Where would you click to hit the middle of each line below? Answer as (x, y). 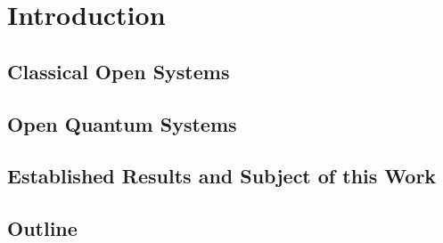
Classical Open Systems (119, 71)
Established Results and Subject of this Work (222, 176)
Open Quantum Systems (122, 123)
